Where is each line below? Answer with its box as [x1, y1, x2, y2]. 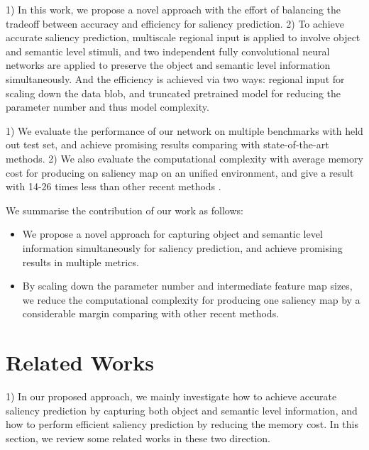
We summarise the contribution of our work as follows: [6, 202, 243, 217]
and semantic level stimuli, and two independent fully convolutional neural [6, 43, 330, 58]
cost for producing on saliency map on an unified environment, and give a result [6, 165, 354, 180]
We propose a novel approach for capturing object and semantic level [22, 226, 323, 241]
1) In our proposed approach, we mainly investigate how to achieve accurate [6, 389, 337, 403]
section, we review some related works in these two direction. [6, 430, 270, 445]
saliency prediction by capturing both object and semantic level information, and [6, 402, 358, 417]
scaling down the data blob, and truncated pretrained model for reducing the [6, 85, 341, 100]
